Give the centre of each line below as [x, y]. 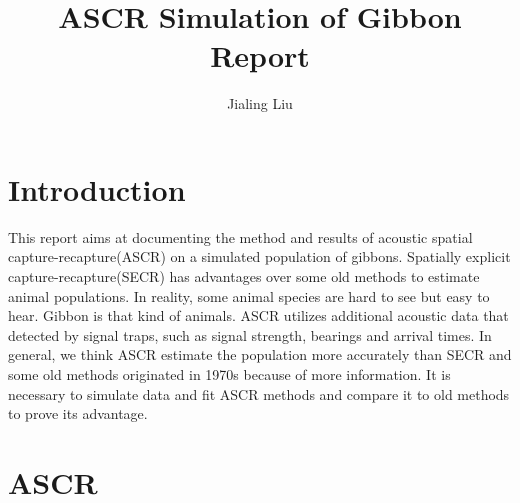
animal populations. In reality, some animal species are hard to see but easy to [249, 295]
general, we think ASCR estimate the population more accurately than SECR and [260, 354]
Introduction [97, 188]
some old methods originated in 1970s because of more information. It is [229, 374]
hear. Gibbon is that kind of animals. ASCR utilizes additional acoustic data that [258, 315]
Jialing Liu [260, 103]
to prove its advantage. [78, 413]
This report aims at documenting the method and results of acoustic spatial [240, 236]
